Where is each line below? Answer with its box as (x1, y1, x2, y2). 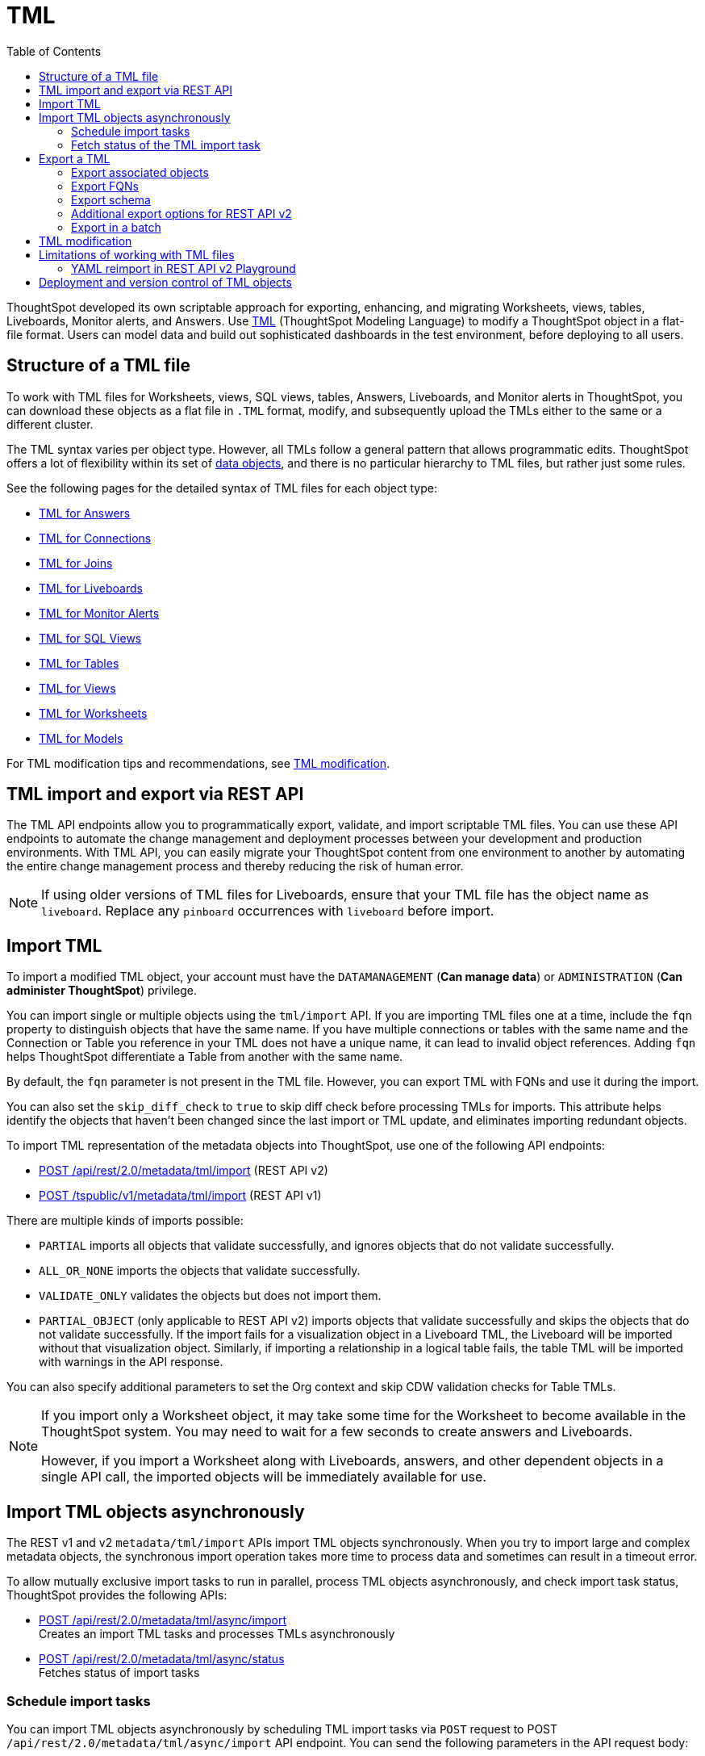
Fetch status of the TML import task (71, 137, 261, 152)
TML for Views (39, 681, 116, 695)
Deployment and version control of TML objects (39, 275, 292, 289)
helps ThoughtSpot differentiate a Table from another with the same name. (6, 1050, 403, 1064)
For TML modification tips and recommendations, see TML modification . (6, 756, 390, 770)
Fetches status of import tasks (39, 1666, 200, 1680)
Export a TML (39, 151, 111, 166)
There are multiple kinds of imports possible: (6, 1213, 244, 1228)
